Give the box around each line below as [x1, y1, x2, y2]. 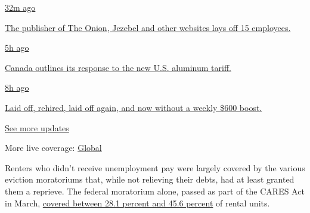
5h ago [5, 41, 29, 54]
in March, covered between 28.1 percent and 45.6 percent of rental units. [5, 196, 270, 209]
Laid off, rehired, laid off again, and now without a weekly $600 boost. [5, 101, 262, 113]
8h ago [5, 81, 29, 94]
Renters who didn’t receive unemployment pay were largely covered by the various [5, 161, 305, 174]
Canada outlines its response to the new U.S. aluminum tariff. [5, 61, 231, 73]
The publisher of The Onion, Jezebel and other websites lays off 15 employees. [5, 21, 291, 33]
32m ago [5, 1, 36, 13]
